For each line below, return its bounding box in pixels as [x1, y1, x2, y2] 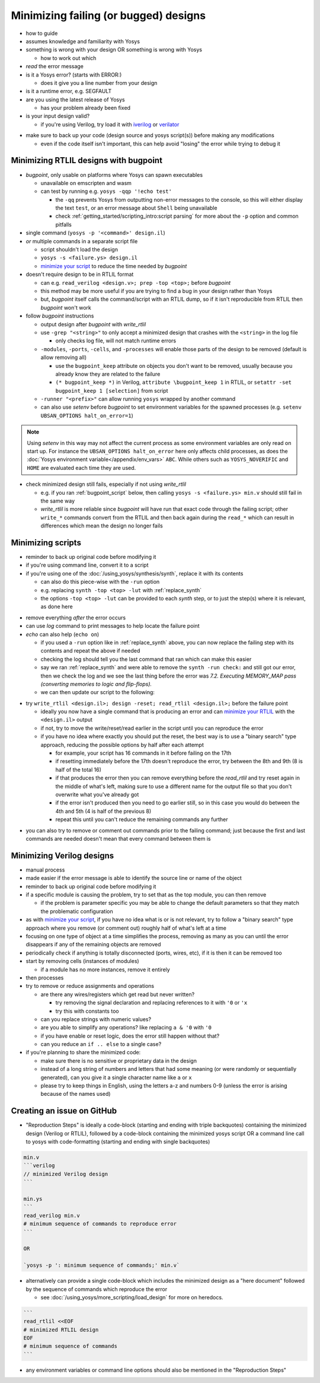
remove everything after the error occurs [25, 614, 126, 621]
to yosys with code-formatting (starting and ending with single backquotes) [25, 1138, 210, 1145]
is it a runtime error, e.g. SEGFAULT [25, 88, 112, 95]
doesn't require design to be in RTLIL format [25, 271, 134, 278]
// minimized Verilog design [23, 1171, 108, 1177]
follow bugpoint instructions [25, 312, 94, 320]
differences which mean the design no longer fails [40, 522, 163, 529]
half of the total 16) [55, 766, 102, 773]
